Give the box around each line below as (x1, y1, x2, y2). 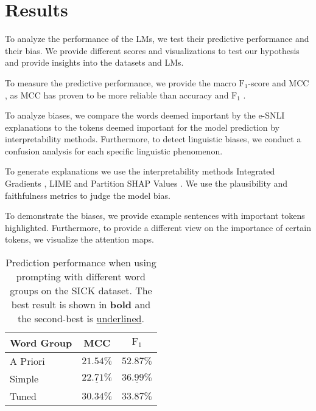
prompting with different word (16, 269, 146, 284)
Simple (10, 371, 39, 386)
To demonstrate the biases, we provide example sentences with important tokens (5, 209, 305, 222)
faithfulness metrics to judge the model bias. (5, 188, 170, 201)
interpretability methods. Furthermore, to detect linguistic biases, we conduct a (5, 133, 301, 145)
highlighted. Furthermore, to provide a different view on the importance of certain (5, 221, 311, 233)
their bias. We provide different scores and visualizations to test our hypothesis (5, 44, 300, 57)
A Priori (10, 354, 45, 368)
